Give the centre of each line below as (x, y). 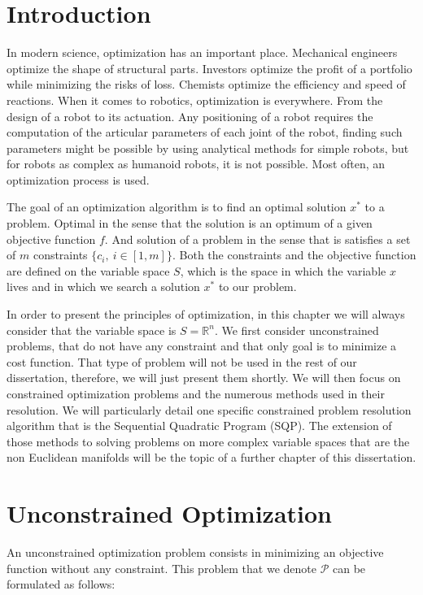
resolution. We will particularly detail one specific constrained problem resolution (209, 409)
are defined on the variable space (88, 270)
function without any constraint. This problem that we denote (161, 568)
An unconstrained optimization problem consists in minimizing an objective (195, 552)
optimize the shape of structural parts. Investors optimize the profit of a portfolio (209, 68)
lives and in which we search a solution (103, 287)
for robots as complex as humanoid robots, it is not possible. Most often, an (196, 164)
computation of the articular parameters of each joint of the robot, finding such (205, 132)
